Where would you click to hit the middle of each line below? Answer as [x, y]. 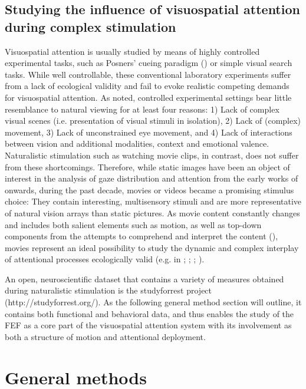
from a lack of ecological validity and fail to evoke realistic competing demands [147, 86]
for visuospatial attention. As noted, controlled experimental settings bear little [148, 97]
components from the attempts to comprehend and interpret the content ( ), [142, 236]
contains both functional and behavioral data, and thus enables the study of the [149, 313]
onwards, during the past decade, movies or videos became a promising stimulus [149, 189]
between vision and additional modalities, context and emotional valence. [137, 144]
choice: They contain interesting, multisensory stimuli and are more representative [153, 201]
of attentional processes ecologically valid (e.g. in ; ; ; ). [105, 259]
